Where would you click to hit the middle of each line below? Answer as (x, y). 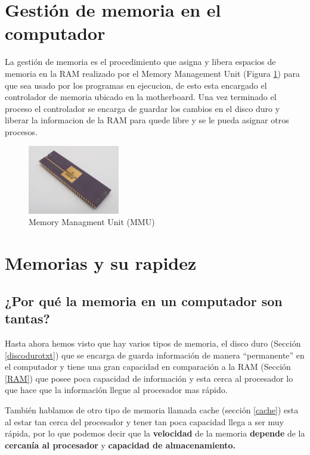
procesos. (21, 131)
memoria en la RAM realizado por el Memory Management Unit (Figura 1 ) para (152, 73)
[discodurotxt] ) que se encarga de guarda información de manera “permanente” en (155, 355)
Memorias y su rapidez (101, 263)
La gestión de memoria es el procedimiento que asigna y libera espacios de (140, 62)
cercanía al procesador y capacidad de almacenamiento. (120, 445)
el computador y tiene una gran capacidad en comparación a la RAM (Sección (148, 367)
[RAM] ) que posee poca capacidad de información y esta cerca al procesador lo (149, 378)
